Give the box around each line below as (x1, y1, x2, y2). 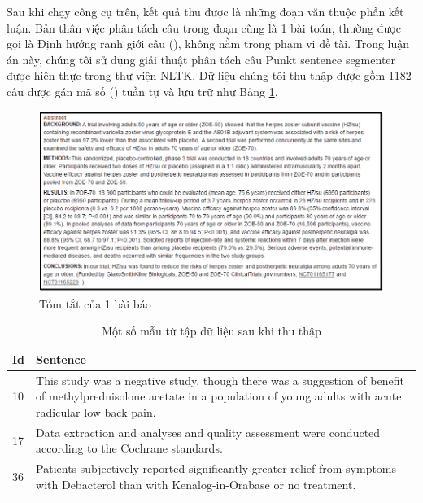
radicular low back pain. (36, 403, 156, 420)
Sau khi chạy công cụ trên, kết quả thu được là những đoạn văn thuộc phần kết (7, 3, 404, 20)
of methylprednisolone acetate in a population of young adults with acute (36, 387, 402, 405)
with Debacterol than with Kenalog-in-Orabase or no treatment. (36, 475, 356, 492)
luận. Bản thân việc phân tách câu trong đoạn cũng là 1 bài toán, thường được (7, 19, 401, 36)
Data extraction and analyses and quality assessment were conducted (36, 423, 381, 440)
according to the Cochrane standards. (36, 440, 223, 457)
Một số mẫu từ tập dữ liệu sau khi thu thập (102, 322, 321, 339)
